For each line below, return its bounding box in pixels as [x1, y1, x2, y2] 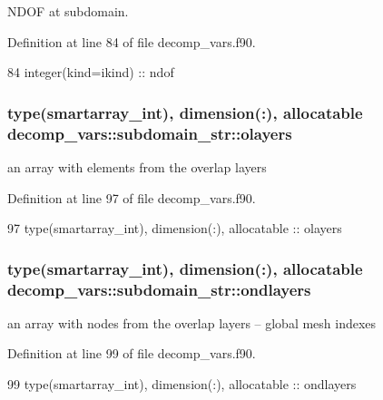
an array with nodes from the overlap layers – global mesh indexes [7, 313, 377, 332]
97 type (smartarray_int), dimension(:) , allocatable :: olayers [7, 219, 342, 238]
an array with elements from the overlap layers [7, 157, 267, 176]
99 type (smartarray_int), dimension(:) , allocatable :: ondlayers [7, 375, 357, 394]
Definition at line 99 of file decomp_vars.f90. [7, 344, 256, 363]
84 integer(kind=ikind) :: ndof [7, 63, 174, 82]
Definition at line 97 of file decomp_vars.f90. [7, 188, 256, 207]
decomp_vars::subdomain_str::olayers [7, 122, 292, 144]
